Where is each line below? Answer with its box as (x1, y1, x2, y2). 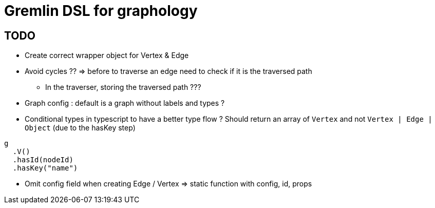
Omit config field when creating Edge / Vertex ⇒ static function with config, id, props (25, 179, 312, 188)
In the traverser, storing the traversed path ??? (45, 83, 201, 92)
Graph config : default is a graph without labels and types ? (25, 99, 225, 108)
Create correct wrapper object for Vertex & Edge (25, 51, 189, 60)
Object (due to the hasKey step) (25, 123, 136, 133)
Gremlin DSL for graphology (4, 2, 198, 20)
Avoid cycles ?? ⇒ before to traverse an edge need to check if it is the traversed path (25, 67, 312, 76)
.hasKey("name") (12, 164, 78, 173)
